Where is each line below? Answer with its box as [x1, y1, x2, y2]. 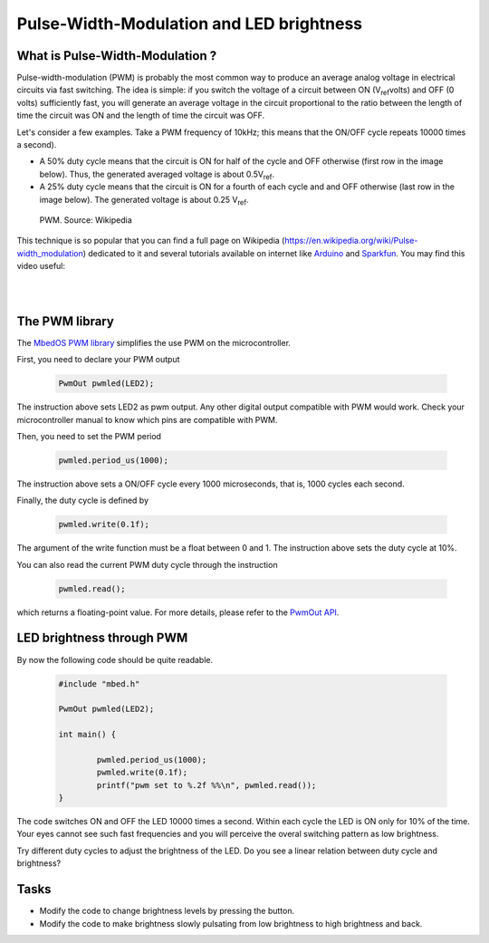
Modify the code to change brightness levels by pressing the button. [39, 906, 294, 917]
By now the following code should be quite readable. [16, 654, 214, 665]
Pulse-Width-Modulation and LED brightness [16, 14, 363, 34]
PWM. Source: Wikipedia [39, 214, 132, 226]
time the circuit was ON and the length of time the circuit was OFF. [16, 110, 265, 121]
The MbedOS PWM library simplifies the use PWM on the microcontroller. [16, 337, 292, 348]
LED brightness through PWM [16, 630, 188, 646]
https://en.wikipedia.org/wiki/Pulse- [283, 236, 418, 246]
